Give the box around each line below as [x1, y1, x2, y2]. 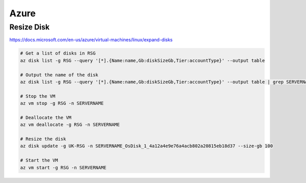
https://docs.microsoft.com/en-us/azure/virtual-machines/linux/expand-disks [9, 37, 173, 43]
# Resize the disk [20, 136, 66, 142]
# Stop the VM [20, 93, 56, 99]
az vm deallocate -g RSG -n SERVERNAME [20, 122, 120, 127]
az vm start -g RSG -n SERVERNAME [20, 165, 107, 170]
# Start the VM [20, 158, 58, 163]
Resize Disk [9, 22, 50, 32]
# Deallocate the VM [20, 115, 71, 120]
